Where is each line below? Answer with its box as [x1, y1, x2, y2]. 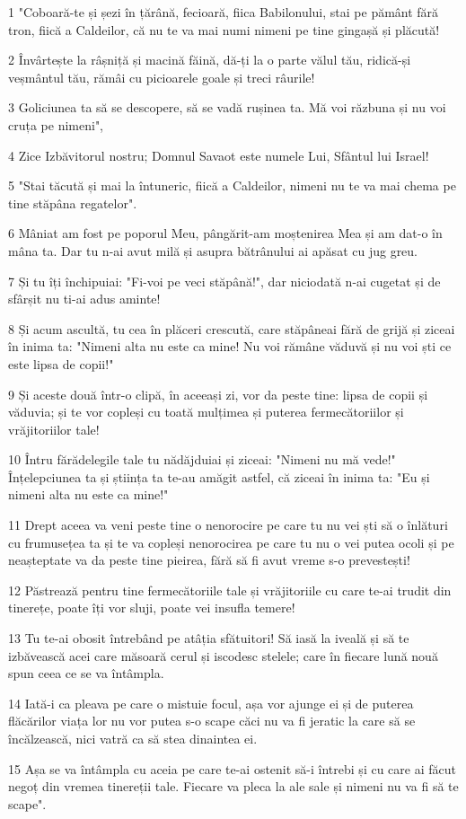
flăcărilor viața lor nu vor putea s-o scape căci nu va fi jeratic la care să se [8, 711, 416, 730]
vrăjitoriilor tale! [8, 419, 100, 438]
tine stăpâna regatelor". [8, 193, 137, 212]
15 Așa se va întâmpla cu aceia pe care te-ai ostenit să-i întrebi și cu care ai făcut [8, 759, 456, 778]
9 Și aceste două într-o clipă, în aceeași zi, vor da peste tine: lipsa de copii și [8, 384, 428, 403]
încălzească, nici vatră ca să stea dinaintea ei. [8, 729, 258, 747]
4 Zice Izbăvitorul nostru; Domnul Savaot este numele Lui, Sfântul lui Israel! [8, 145, 429, 164]
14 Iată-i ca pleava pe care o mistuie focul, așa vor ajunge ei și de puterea [8, 693, 414, 712]
